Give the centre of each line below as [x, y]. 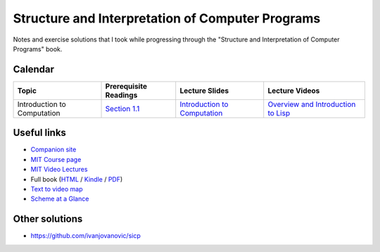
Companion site [53, 150]
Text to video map [57, 189]
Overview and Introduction [312, 104]
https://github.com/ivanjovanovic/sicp [85, 236]
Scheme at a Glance [60, 199]
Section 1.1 [122, 108]
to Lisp [279, 113]
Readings [121, 95]
